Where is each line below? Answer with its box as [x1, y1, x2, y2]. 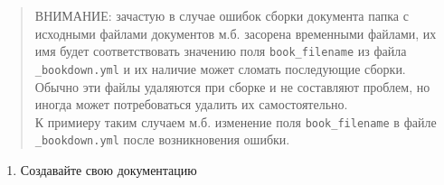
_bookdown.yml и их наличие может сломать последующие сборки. [34, 59, 406, 78]
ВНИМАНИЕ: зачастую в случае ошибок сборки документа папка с [34, 6, 409, 24]
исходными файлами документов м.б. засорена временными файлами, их [34, 23, 437, 42]
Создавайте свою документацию [20, 161, 197, 179]
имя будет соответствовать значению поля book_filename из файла [34, 42, 407, 60]
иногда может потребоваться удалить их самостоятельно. [34, 95, 348, 114]
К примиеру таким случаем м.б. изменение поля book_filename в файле [34, 112, 437, 131]
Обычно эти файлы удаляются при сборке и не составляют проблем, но [34, 77, 430, 96]
